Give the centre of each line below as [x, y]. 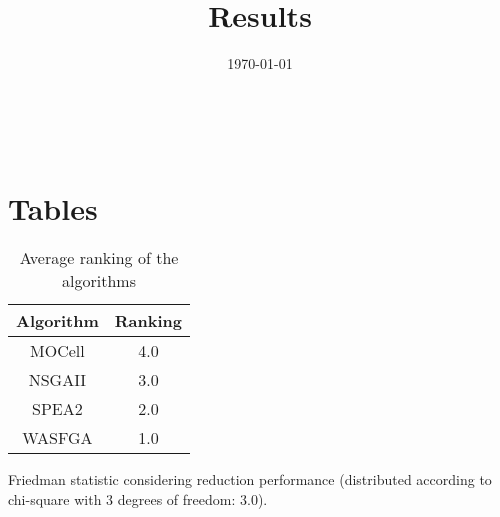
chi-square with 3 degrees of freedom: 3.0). [138, 499]
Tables [53, 207]
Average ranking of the [99, 258]
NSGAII [57, 380]
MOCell [57, 351]
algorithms [99, 281]
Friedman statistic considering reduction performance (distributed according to [250, 479]
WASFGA [57, 438]
